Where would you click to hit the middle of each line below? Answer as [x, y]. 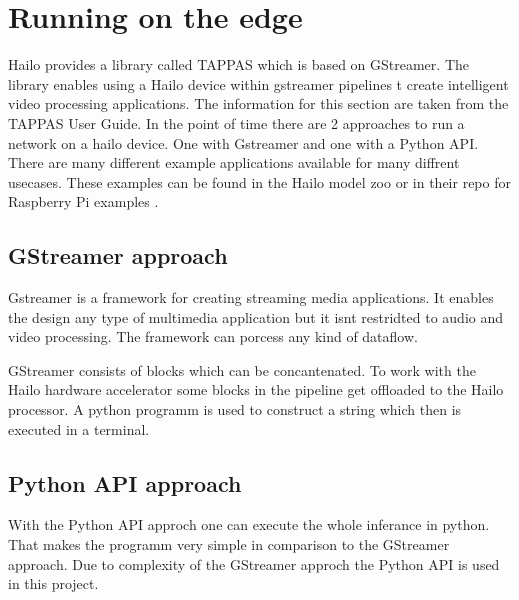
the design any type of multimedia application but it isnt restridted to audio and [256, 316]
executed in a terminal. [79, 428]
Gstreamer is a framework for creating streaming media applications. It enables [251, 297]
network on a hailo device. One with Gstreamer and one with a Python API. [243, 142]
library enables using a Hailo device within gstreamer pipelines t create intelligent [258, 83]
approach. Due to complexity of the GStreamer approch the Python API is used [254, 563]
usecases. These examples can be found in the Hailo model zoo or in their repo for [259, 181]
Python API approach [125, 482]
